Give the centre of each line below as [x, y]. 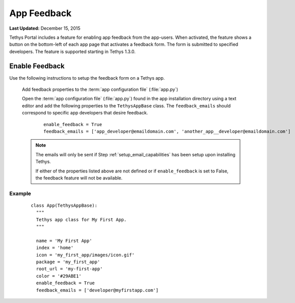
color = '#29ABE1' [59, 276]
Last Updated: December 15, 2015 [45, 28]
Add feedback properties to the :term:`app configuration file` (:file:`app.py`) [100, 89]
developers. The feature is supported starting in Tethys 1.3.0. [72, 51]
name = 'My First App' [64, 240]
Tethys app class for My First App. [81, 220]
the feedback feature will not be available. [79, 178]
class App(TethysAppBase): [64, 205]
